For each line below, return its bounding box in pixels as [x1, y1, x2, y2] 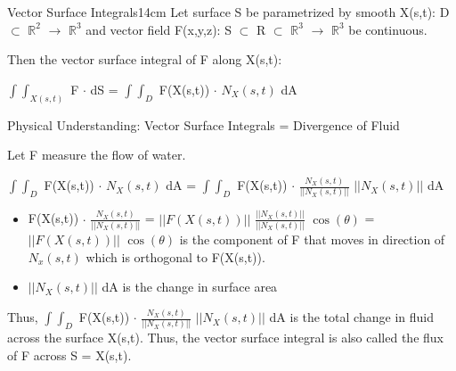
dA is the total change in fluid [269, 308, 434, 326]
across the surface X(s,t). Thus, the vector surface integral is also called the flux [7, 328, 444, 347]
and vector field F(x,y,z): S [85, 20, 232, 38]
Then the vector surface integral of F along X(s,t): [7, 50, 282, 69]
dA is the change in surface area [102, 277, 278, 296]
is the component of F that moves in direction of [179, 230, 445, 249]
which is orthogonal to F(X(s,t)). [85, 247, 265, 266]
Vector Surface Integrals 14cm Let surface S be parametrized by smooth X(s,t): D [7, 3, 450, 21]
